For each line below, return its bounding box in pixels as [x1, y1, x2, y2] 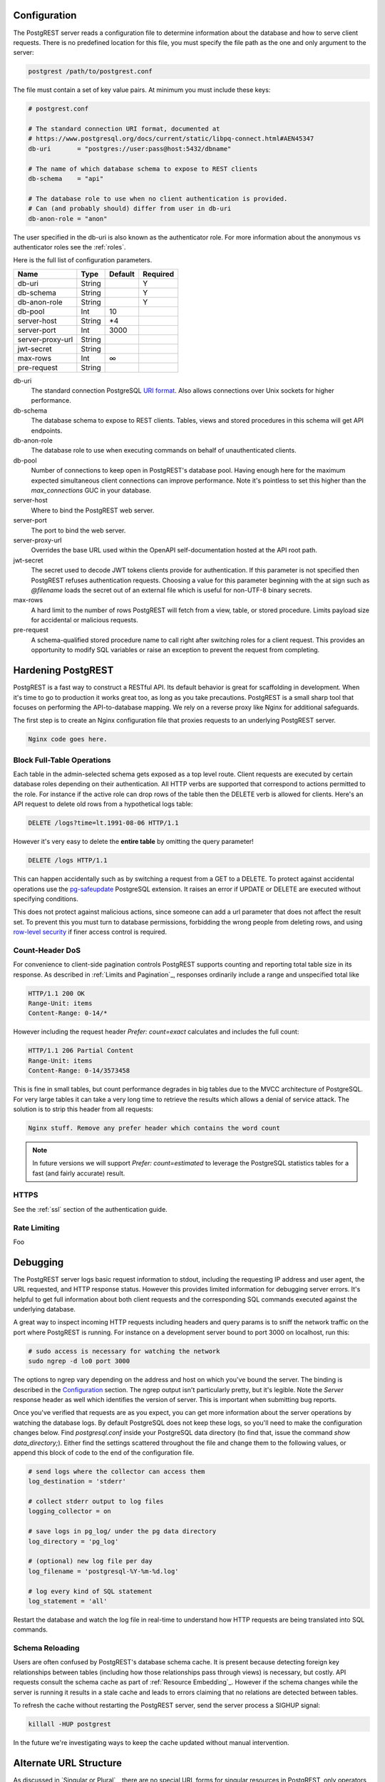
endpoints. [31, 426, 63, 435]
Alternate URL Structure [13, 1757, 123, 1769]
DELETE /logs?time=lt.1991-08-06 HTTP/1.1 [28, 819, 179, 827]
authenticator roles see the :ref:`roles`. [13, 242, 126, 251]
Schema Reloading [13, 1643, 80, 1653]
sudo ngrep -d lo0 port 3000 [28, 1357, 130, 1365]
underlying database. [13, 1305, 76, 1314]
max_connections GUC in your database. [31, 486, 152, 495]
